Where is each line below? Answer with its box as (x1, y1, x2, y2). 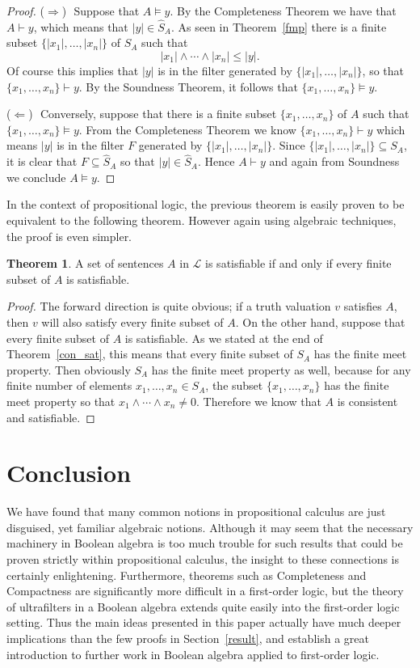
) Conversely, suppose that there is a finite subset (28, 105, 277, 122)
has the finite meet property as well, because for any (151, 361, 411, 378)
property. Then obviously (6, 361, 131, 378)
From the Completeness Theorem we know (86, 120, 296, 137)
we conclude (6, 168, 66, 185)
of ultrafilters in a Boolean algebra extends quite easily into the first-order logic (6, 598, 400, 615)
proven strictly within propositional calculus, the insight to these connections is (6, 551, 400, 567)
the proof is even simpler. (6, 227, 132, 244)
